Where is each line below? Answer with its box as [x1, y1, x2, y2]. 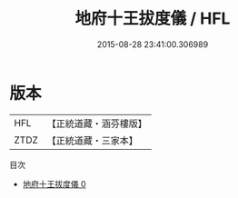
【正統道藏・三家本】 [46, 134, 139, 146]
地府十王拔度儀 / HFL [74, 8, 231, 29]
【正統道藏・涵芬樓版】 [46, 117, 148, 130]
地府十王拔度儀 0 [22, 178, 86, 189]
